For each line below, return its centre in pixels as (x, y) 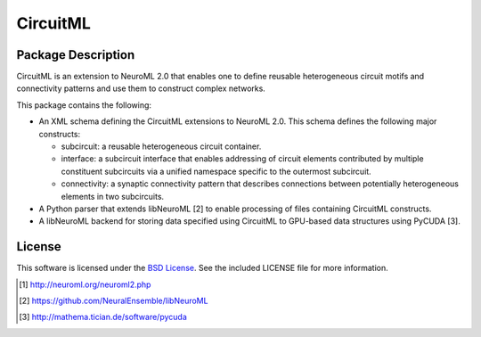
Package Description (76, 55)
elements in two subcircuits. (113, 196)
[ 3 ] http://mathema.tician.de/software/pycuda (103, 317)
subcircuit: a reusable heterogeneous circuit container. (161, 146)
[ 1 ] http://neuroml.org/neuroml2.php (85, 284)
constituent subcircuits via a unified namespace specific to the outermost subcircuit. (216, 171)
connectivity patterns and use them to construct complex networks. (141, 88)
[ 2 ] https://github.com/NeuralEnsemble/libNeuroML (114, 301)
